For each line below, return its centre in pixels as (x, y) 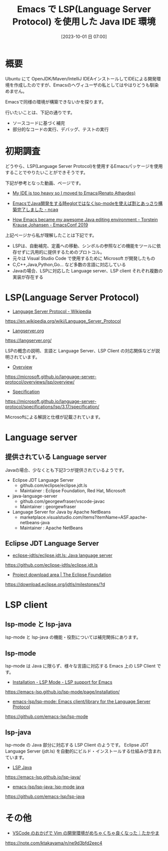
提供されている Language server (56, 457)
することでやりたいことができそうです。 (47, 172)
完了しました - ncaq (37, 209)
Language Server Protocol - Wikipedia (52, 311)
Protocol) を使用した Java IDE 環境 (84, 22)
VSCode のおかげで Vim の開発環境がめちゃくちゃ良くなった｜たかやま (86, 833)
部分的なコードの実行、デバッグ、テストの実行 (60, 129)
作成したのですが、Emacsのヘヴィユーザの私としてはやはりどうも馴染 (86, 85)
